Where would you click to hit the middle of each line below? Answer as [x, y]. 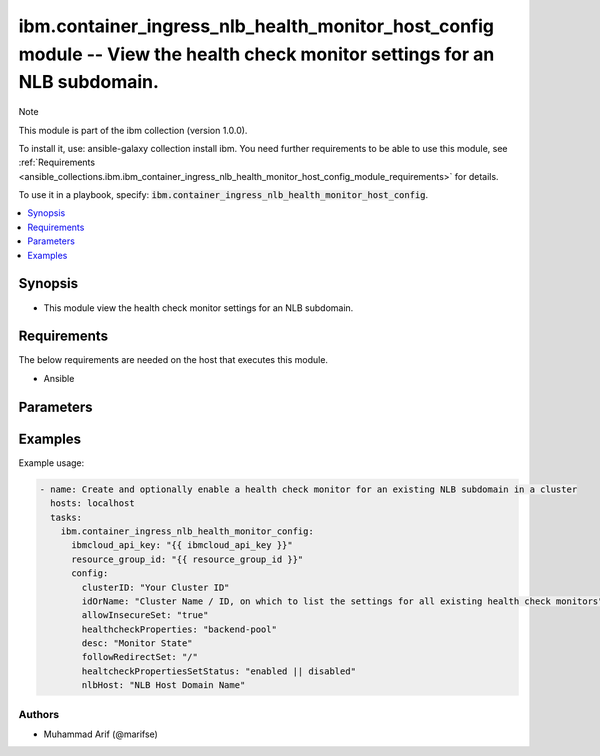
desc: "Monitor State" [137, 643]
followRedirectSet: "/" [140, 657]
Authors [39, 714]
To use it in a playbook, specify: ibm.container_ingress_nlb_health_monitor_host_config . [223, 195]
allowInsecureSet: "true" [145, 615]
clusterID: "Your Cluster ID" [155, 587]
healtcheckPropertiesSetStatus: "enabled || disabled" [219, 671]
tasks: [66, 517]
